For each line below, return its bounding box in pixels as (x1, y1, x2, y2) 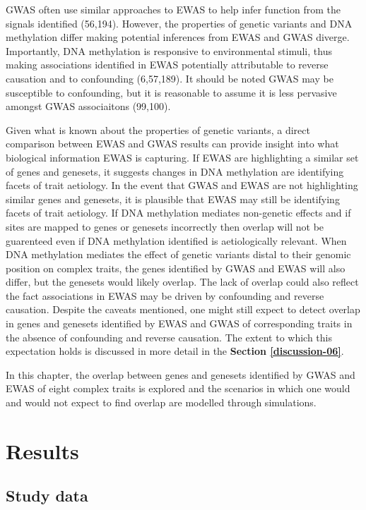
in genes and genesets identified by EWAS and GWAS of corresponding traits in (6, 316, 353, 331)
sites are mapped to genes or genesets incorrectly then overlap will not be (6, 219, 324, 233)
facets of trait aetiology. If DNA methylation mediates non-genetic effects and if (6, 205, 351, 220)
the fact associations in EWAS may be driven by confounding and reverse (6, 288, 324, 303)
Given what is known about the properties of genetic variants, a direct (6, 122, 310, 137)
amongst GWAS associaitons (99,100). (6, 99, 171, 114)
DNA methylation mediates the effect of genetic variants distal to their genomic (6, 247, 351, 262)
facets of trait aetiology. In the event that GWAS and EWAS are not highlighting (6, 178, 358, 193)
